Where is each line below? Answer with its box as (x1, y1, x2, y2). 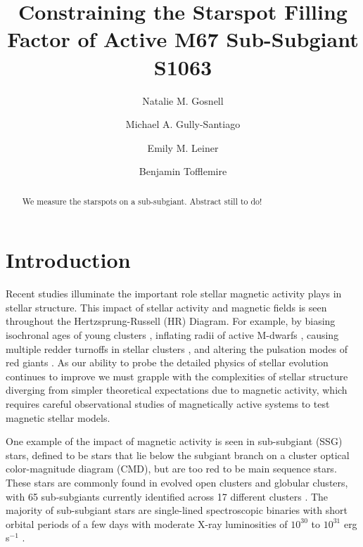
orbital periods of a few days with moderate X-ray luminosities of (6, 516, 288, 531)
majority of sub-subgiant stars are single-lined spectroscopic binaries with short (6, 503, 348, 517)
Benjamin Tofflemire (139, 164, 227, 179)
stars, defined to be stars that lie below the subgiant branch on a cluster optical (6, 447, 350, 462)
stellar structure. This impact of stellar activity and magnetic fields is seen (6, 300, 327, 314)
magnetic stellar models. (6, 410, 110, 425)
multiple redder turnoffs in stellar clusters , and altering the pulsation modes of (6, 341, 348, 356)
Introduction (6, 245, 131, 274)
